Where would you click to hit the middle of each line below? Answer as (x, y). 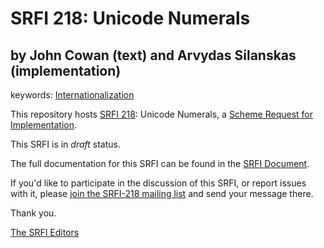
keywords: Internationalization (72, 95)
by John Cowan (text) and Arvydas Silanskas (153, 55)
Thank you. (33, 213)
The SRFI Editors (45, 232)
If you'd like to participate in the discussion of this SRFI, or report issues (158, 183)
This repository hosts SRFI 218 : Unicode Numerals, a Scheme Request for (161, 114)
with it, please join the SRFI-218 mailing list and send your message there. (162, 193)
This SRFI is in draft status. (65, 144)
